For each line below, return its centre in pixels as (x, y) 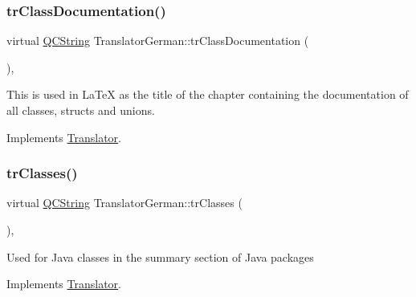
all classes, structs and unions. (81, 110)
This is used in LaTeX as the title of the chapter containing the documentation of (208, 94)
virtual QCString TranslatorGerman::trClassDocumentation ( (158, 41)
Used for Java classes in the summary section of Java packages (160, 256)
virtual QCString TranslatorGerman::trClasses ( (124, 203)
